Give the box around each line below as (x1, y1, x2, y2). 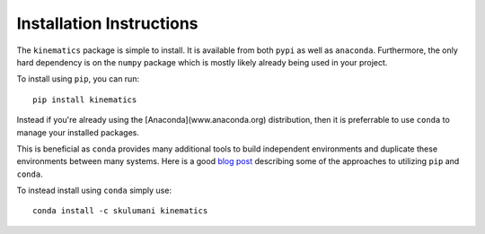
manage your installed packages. (16, 126, 139, 138)
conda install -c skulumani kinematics (32, 206, 208, 216)
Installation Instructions (16, 13, 198, 33)
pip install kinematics (32, 94, 137, 105)
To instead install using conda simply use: (16, 185, 172, 196)
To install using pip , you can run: (16, 74, 139, 84)
